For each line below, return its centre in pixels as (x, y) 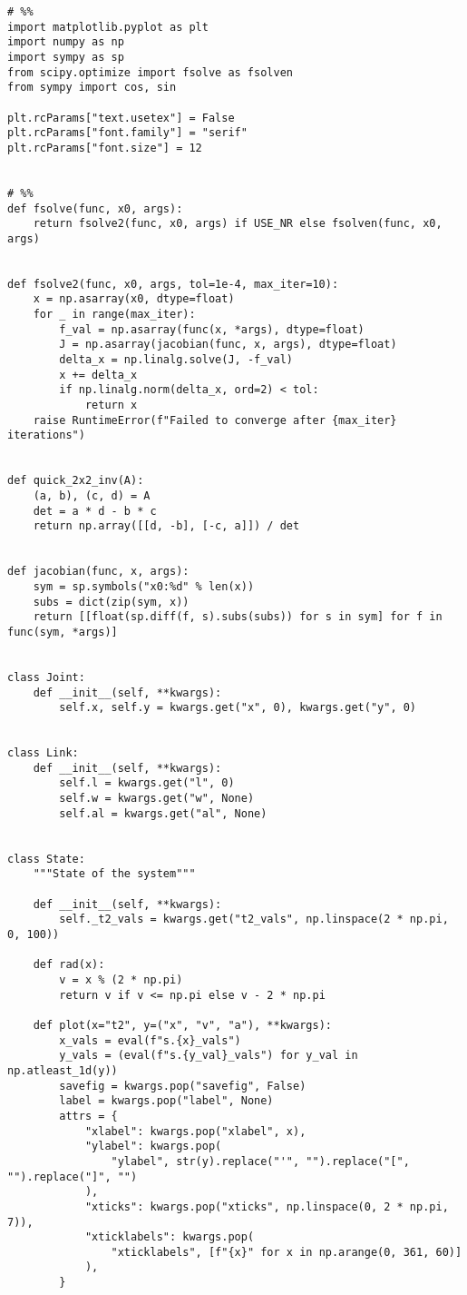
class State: (46, 859)
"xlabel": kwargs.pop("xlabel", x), (195, 1131)
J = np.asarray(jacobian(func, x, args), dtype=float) (228, 345)
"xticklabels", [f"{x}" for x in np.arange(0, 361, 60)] (287, 1252)
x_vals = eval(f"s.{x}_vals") (150, 1040)
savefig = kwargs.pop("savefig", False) (183, 1086)
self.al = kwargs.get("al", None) (163, 813)
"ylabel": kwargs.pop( (153, 1147)
